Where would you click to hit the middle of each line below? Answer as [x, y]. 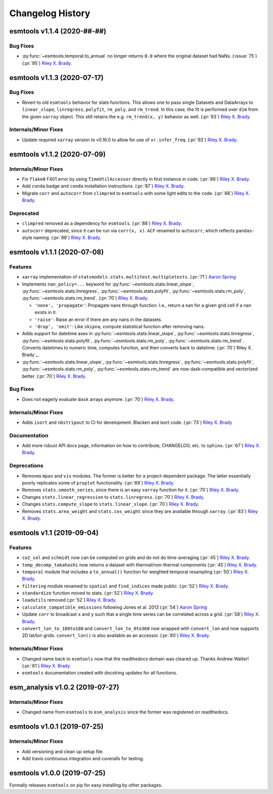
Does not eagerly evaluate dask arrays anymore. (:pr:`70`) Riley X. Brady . [98, 399]
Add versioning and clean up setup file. [63, 751]
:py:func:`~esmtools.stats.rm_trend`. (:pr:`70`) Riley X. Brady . [85, 298]
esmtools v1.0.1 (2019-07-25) [56, 727]
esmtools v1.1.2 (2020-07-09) [58, 154]
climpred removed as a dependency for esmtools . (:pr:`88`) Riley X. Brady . [102, 223]
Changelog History [50, 13]
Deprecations [26, 466]
